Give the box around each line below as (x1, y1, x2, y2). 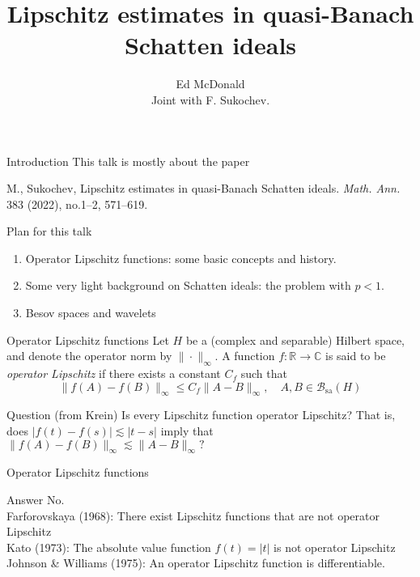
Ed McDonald (176, 75, 245, 92)
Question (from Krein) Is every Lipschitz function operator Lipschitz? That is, (6, 406, 396, 423)
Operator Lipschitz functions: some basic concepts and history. (25, 249, 337, 266)
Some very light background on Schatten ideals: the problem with (25, 277, 351, 294)
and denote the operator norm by (6, 347, 172, 364)
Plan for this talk (6, 223, 92, 240)
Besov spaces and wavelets (25, 304, 156, 321)
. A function (214, 347, 275, 364)
